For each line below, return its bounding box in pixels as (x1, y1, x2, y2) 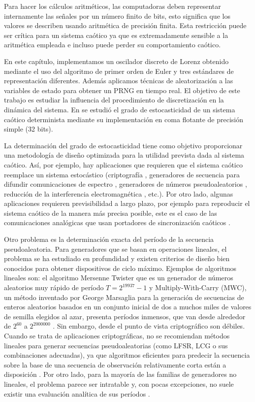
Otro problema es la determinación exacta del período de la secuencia (4, 234, 214, 244)
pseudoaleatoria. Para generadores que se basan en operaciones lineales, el (4, 243, 227, 254)
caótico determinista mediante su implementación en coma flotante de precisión (4, 114, 243, 124)
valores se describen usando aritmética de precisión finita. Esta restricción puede (4, 20, 247, 31)
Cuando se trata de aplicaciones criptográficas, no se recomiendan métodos (4, 331, 230, 340)
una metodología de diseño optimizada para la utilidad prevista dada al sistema (4, 150, 245, 160)
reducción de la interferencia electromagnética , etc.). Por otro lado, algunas (4, 188, 233, 199)
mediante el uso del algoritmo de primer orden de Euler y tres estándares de (4, 66, 234, 76)
